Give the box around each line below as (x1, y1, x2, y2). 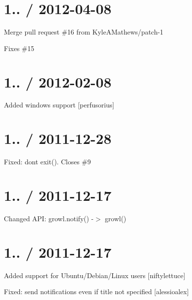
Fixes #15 (4, 43, 34, 53)
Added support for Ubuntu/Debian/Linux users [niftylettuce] (4, 270, 186, 280)
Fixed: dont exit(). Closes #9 (4, 157, 91, 167)
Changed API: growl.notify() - (4, 213, 94, 223)
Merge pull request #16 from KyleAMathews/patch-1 (4, 27, 163, 37)
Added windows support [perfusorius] (4, 100, 114, 110)
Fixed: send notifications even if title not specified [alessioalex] (4, 286, 189, 297)
